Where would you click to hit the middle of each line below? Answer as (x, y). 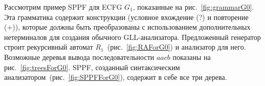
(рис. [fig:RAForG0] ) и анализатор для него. (176, 47)
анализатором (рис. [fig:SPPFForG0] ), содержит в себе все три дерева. (116, 77)
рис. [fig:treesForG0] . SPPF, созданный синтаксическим (92, 67)
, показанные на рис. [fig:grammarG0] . (193, 7)
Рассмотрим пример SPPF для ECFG (63, 7)
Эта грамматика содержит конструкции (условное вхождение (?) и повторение (126, 17)
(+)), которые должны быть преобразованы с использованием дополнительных (127, 27)
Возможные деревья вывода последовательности (79, 57)
